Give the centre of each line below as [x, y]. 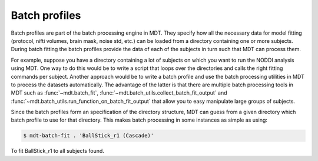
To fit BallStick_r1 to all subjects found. [57, 151]
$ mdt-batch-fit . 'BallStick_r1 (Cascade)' [89, 136]
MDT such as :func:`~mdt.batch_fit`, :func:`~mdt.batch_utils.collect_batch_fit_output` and [119, 93]
